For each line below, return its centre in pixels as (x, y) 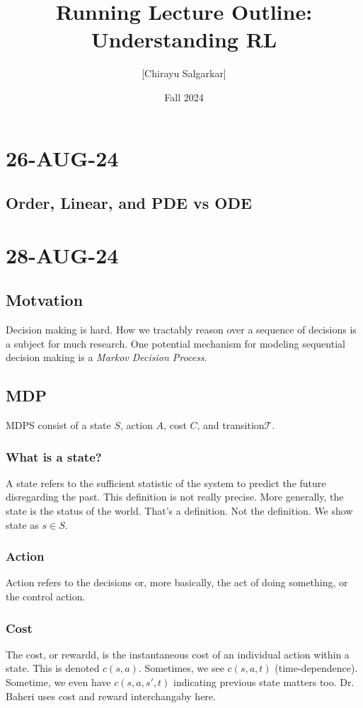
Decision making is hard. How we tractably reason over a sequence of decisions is (181, 330)
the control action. (46, 596)
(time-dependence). (316, 668)
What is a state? (54, 456)
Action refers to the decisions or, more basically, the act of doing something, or (177, 582)
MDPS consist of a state (58, 425)
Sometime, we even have (58, 682)
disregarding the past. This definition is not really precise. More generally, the (175, 497)
